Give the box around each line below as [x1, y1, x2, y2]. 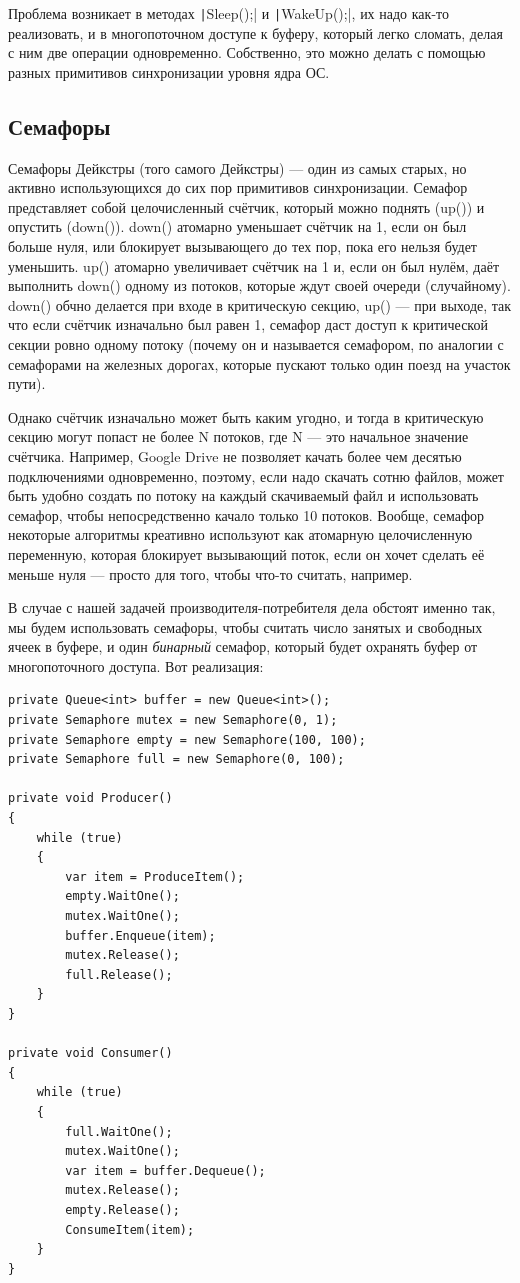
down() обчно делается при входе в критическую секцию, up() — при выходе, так [8, 294, 512, 315]
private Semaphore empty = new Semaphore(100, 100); [8, 732, 366, 747]
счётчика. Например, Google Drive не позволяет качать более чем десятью [8, 445, 462, 466]
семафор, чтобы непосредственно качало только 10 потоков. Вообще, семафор [8, 504, 484, 525]
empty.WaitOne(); [65, 889, 180, 904]
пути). [8, 373, 46, 394]
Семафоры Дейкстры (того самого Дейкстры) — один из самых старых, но [8, 157, 467, 178]
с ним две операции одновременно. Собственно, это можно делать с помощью [8, 42, 486, 63]
